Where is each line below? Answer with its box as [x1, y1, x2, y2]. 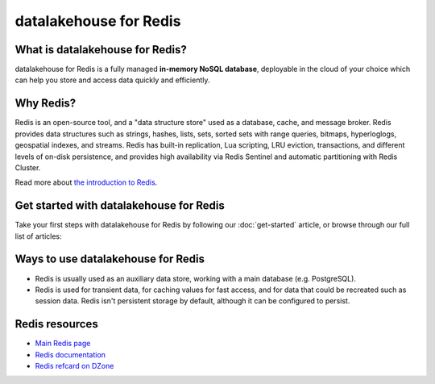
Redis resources [14, 317, 98, 331]
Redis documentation [35, 349, 106, 359]
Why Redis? [14, 97, 77, 111]
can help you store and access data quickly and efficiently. [14, 75, 210, 85]
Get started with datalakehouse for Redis [14, 198, 226, 213]
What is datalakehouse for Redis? [14, 43, 187, 56]
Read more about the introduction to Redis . [14, 177, 158, 187]
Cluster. [14, 162, 41, 173]
